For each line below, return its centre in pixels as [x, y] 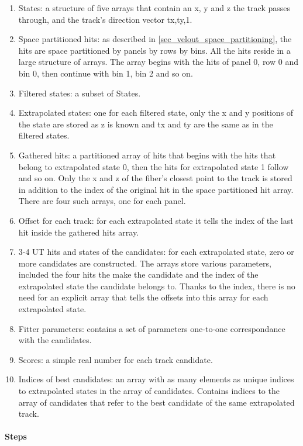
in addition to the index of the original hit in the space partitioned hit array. [156, 189]
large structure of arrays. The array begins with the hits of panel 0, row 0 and [158, 62]
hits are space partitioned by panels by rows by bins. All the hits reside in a [154, 50]
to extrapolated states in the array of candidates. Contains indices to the [149, 391]
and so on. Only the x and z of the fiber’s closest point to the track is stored [155, 178]
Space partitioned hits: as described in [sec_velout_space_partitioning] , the [155, 39]
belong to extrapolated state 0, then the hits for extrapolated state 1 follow [154, 166]
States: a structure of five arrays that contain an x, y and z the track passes [154, 8]
